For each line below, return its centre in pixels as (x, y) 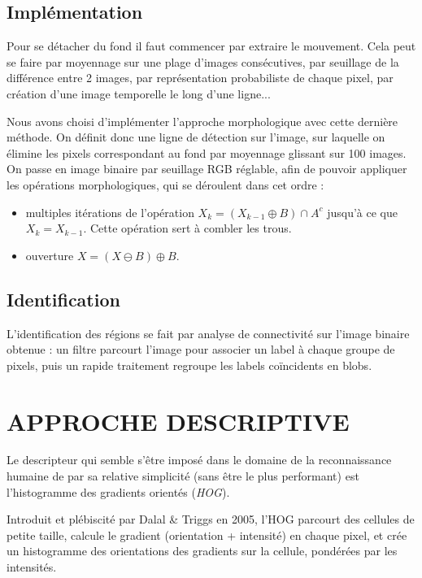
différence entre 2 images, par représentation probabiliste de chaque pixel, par (200, 78)
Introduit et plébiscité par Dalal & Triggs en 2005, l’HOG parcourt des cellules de (211, 519)
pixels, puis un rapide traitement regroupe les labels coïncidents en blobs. (189, 365)
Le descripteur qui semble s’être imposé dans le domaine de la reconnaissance (199, 460)
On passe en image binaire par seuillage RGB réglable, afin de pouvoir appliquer (207, 169)
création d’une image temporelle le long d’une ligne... (139, 93)
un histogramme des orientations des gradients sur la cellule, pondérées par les (202, 551)
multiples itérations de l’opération (110, 212)
